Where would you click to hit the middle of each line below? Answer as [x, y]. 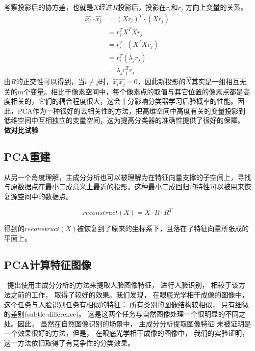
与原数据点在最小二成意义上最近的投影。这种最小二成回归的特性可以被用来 [124, 187]
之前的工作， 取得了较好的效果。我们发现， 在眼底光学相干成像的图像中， [130, 295]
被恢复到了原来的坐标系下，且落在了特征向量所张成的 [163, 228]
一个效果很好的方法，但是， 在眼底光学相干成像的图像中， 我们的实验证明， [127, 333]
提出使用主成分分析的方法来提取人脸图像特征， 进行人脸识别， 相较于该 [123, 285]
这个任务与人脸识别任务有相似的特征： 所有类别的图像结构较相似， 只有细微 [127, 304]
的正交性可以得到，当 [50, 81]
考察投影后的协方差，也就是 [49, 7]
